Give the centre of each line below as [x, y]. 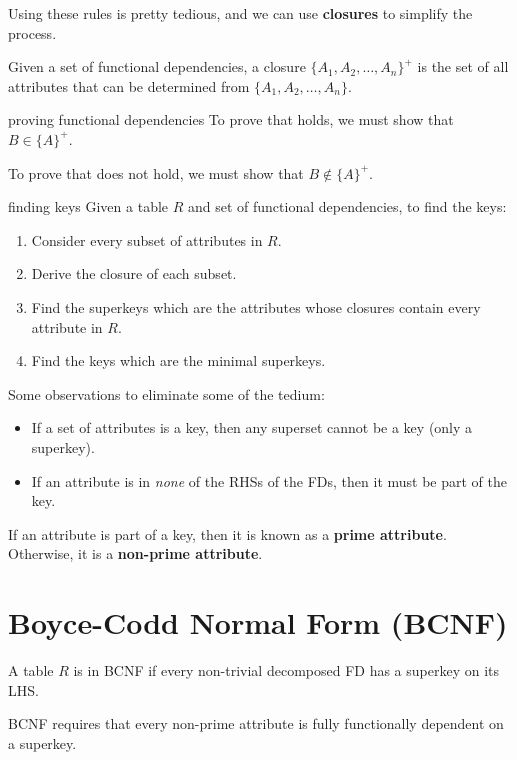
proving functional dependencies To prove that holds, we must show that [231, 119]
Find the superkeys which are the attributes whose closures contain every [256, 306]
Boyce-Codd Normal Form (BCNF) [258, 622]
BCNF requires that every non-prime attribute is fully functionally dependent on [256, 723]
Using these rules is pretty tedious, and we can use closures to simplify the [240, 13]
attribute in [67, 326]
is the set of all [463, 66]
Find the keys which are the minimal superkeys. [178, 360]
